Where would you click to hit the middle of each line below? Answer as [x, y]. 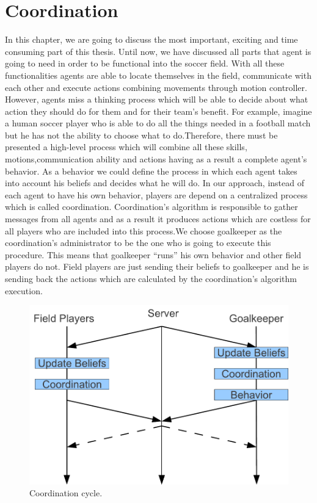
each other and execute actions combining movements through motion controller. [156, 87]
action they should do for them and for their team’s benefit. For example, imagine [158, 111]
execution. [24, 290]
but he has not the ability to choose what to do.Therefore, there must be [141, 135]
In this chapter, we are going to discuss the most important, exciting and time [151, 39]
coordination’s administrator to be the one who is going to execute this [138, 243]
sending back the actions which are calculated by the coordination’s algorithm [151, 278]
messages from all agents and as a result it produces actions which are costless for [158, 219]
